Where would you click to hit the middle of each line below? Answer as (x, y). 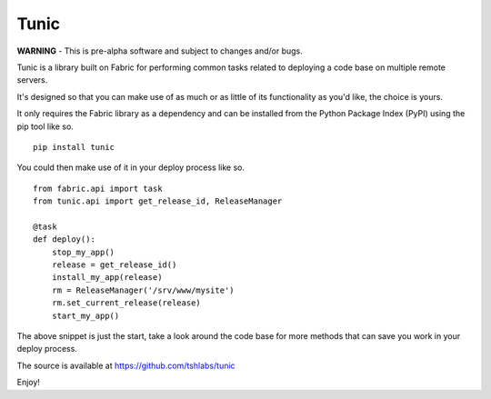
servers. (32, 80)
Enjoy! (29, 383)
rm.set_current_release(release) (126, 303)
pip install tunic (74, 147)
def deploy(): (64, 239)
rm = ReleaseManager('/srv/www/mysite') (143, 290)
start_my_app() (85, 315)
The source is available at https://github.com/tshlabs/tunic (126, 365)
